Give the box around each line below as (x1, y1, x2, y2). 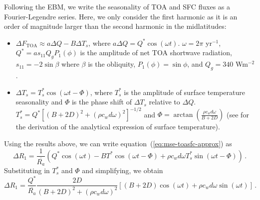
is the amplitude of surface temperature (124, 87, 245, 97)
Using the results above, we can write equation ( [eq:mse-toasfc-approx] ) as (4, 138, 232, 148)
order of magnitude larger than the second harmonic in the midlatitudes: (4, 21, 227, 31)
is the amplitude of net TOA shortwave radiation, (80, 47, 232, 58)
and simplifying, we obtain (82, 165, 163, 176)
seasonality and (15, 97, 63, 107)
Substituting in (4, 165, 50, 176)
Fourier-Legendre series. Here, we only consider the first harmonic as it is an (4, 11, 238, 21)
